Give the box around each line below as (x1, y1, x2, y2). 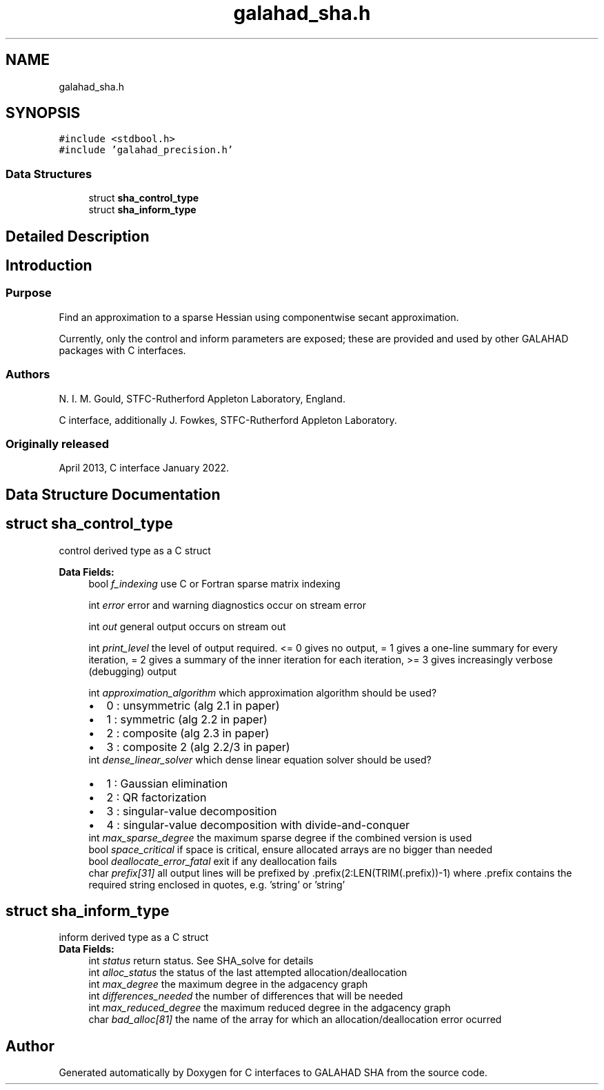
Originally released (6, 436, 110, 451)
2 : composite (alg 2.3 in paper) (106, 726, 270, 740)
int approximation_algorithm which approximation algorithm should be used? (88, 686, 437, 699)
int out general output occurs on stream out (88, 620, 286, 632)
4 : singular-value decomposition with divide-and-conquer (106, 817, 410, 832)
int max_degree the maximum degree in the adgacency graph (88, 978, 368, 991)
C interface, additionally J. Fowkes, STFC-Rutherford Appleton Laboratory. (59, 413, 397, 426)
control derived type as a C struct (59, 544, 211, 556)
